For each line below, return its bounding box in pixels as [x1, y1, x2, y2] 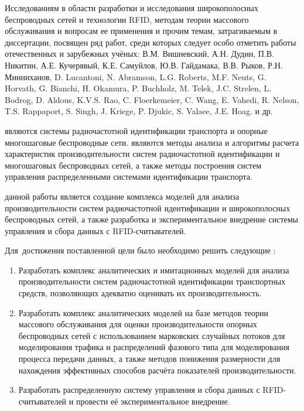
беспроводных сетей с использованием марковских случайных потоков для [18, 329, 285, 341]
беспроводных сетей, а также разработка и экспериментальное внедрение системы [5, 213, 298, 225]
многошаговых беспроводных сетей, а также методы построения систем [5, 159, 262, 171]
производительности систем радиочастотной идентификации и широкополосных [5, 201, 291, 214]
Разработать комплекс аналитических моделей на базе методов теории [18, 306, 268, 318]
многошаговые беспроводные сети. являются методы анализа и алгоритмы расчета [5, 136, 299, 148]
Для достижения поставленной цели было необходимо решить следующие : [5, 244, 276, 256]
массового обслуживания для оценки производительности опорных [18, 318, 257, 330]
